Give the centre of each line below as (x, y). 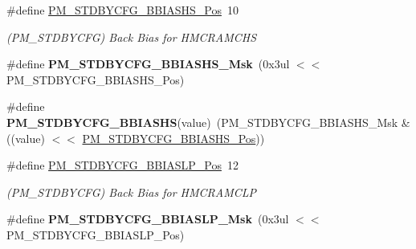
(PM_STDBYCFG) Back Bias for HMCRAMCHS (132, 37)
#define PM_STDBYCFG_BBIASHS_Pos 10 (122, 10)
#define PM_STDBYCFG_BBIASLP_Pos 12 (122, 165)
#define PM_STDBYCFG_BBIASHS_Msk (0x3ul (148, 64)
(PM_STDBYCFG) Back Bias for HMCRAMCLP (132, 192)
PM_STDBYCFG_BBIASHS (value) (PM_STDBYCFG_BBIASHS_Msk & (208, 122)
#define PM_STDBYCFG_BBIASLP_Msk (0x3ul (148, 219)
